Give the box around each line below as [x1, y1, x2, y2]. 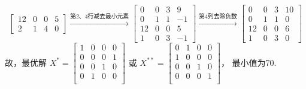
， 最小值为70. [220, 56, 277, 68]
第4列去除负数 [199, 13, 237, 20]
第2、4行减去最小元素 [70, 13, 129, 20]
